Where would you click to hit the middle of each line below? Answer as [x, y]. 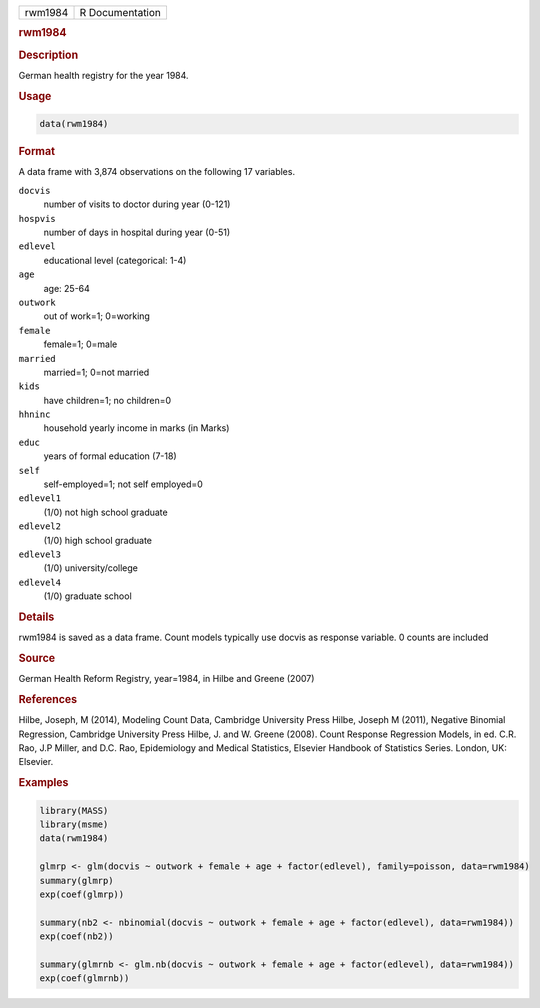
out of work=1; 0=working [96, 316]
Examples [43, 783]
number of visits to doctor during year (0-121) [137, 204]
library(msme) [74, 824]
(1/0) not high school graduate [106, 512]
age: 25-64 [66, 288]
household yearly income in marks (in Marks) [136, 428]
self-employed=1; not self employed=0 [123, 484]
